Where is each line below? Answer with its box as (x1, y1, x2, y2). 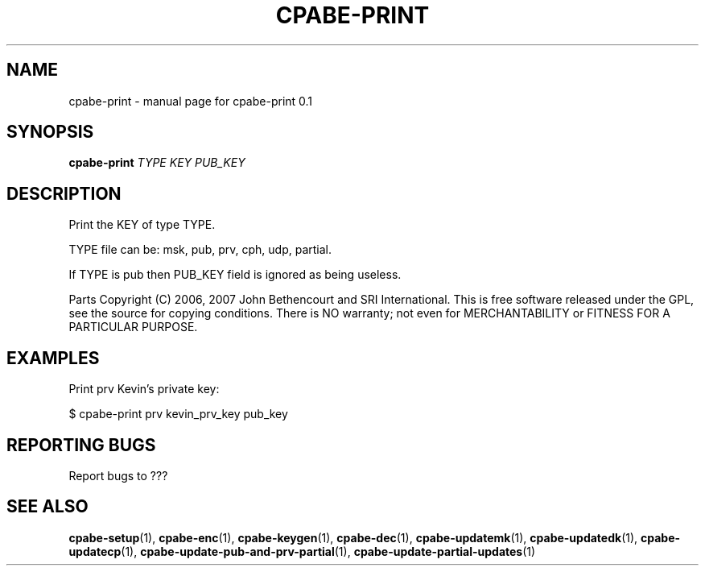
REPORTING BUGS (6, 434, 156, 455)
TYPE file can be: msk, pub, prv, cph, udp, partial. (68, 242, 332, 257)
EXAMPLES (6, 347, 100, 368)
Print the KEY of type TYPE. (68, 218, 216, 232)
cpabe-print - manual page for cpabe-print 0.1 (68, 93, 313, 108)
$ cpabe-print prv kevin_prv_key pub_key (68, 407, 288, 421)
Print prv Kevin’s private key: (68, 382, 220, 396)
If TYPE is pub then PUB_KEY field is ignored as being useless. (68, 267, 402, 282)
